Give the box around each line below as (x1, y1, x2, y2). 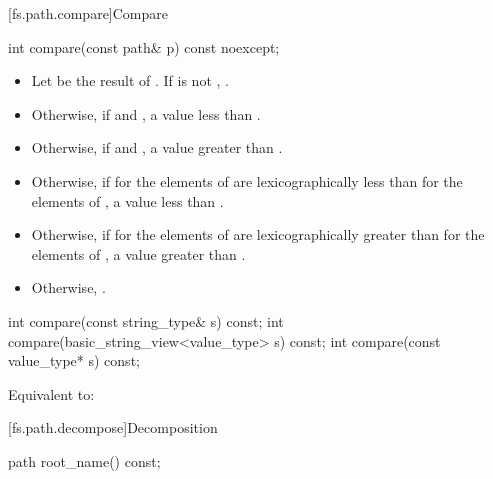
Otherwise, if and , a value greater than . (31, 137, 283, 158)
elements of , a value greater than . (31, 243, 246, 264)
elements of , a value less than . (31, 190, 224, 211)
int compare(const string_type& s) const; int (8, 310, 284, 331)
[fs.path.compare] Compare (8, 3, 169, 23)
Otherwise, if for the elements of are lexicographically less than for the (31, 170, 463, 191)
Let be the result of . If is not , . (31, 70, 229, 91)
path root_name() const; (8, 450, 161, 471)
